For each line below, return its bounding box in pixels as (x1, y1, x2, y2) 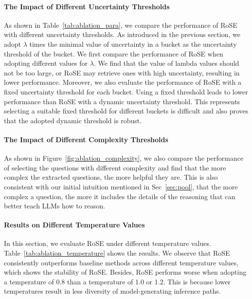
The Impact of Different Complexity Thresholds (4, 134, 168, 144)
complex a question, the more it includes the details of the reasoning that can (4, 191, 235, 201)
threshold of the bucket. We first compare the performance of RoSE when (4, 48, 223, 58)
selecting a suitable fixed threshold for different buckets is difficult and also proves (4, 106, 249, 116)
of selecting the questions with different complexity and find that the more (4, 162, 226, 172)
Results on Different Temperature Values (4, 220, 145, 230)
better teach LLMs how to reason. (4, 201, 106, 211)
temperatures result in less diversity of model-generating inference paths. (4, 286, 221, 296)
